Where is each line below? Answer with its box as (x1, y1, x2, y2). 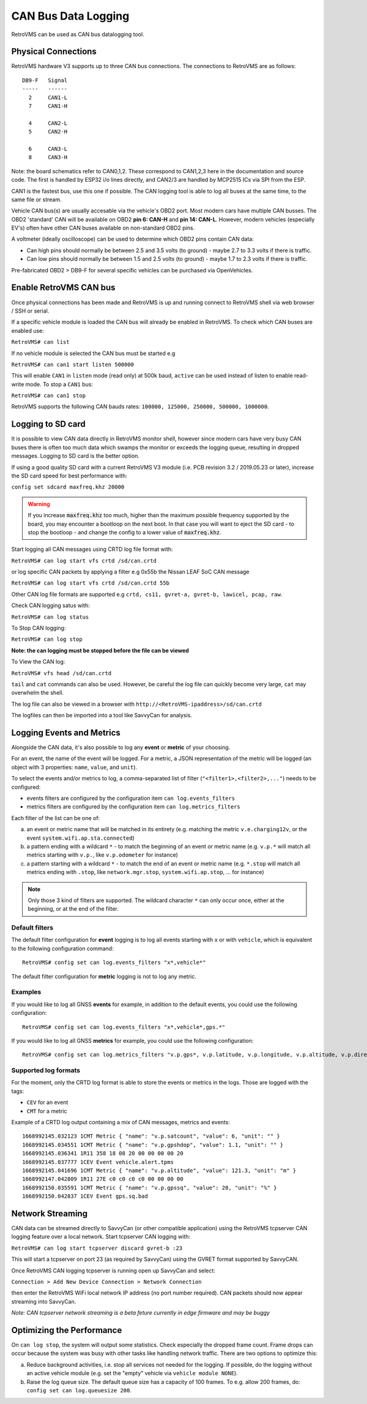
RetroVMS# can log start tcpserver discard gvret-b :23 (11, 1244, 183, 1252)
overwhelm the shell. (11, 689, 64, 696)
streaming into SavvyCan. (11, 1298, 76, 1305)
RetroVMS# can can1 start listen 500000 (11, 361, 135, 368)
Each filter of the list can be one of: (11, 814, 100, 821)
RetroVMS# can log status (11, 613, 89, 621)
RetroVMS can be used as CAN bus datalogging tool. (11, 31, 144, 38)
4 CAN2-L (28, 119, 68, 127)
